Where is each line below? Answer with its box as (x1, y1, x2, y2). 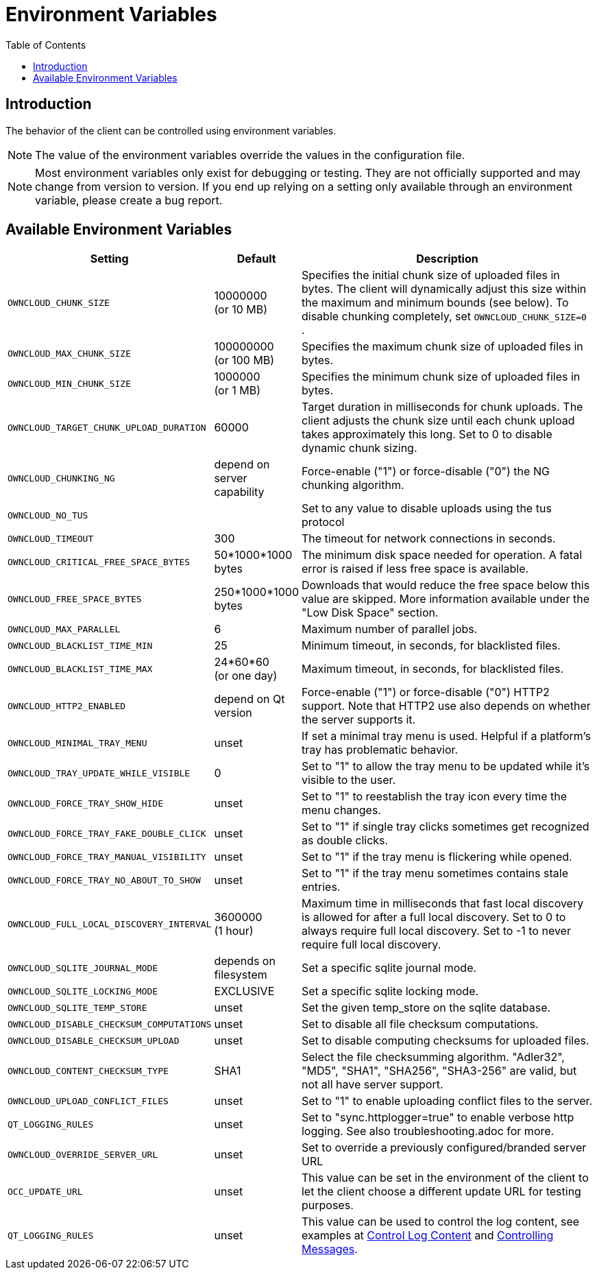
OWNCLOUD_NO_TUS (8, 510, 88, 521)
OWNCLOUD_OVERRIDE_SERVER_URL (8, 1149, 158, 1160)
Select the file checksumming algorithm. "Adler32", (301, 1050, 565, 1064)
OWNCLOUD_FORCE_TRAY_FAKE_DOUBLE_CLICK (8, 828, 206, 839)
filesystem (214, 968, 267, 982)
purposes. (301, 1198, 354, 1213)
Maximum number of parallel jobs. (301, 622, 478, 636)
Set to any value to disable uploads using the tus (301, 501, 552, 516)
